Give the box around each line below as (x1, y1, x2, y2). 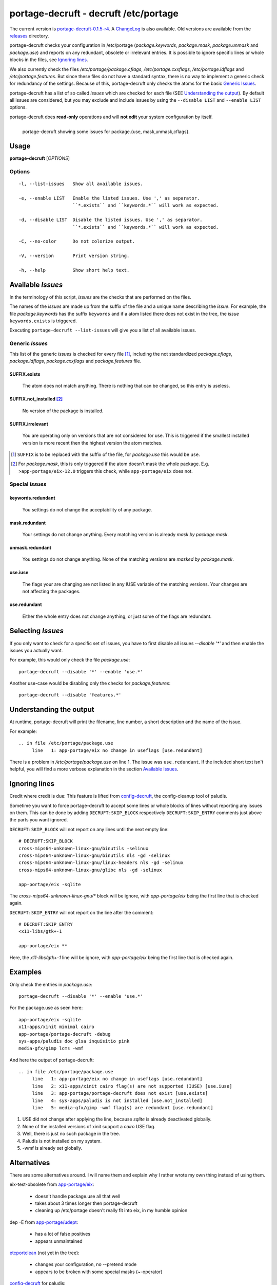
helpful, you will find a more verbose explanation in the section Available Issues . (9, 766, 179, 772)
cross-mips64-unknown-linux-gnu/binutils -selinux (18, 846, 149, 851)
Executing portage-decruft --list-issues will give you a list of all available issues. (9, 327, 196, 334)
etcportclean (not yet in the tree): (9, 1250, 80, 1256)
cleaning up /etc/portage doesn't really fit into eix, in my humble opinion (35, 1207, 188, 1214)
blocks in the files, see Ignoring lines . (9, 57, 88, 63)
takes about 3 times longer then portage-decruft (35, 1200, 138, 1206)
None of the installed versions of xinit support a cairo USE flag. (22, 1123, 156, 1129)
